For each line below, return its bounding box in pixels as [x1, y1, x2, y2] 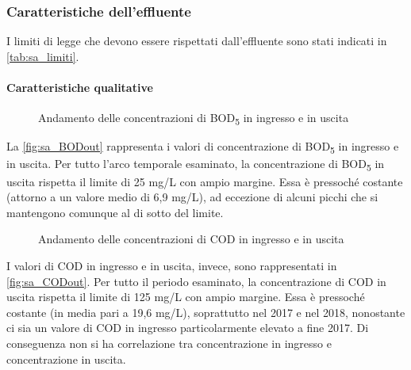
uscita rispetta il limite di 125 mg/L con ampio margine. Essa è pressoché [6, 288, 365, 305]
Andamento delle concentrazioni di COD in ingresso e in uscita [38, 231, 344, 247]
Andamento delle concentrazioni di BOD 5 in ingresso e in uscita [38, 109, 349, 128]
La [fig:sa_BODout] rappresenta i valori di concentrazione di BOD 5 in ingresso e [6, 138, 399, 157]
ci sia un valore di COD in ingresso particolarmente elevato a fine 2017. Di [6, 319, 369, 336]
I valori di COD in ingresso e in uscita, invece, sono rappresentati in [6, 257, 337, 273]
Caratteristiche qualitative [6, 79, 153, 95]
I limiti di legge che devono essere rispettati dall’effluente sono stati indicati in [6, 32, 387, 49]
